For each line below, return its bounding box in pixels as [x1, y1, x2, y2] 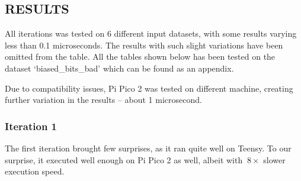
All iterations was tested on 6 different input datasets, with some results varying [5, 27, 297, 40]
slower [263, 153, 286, 166]
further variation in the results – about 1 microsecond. [5, 93, 202, 106]
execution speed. [5, 165, 65, 177]
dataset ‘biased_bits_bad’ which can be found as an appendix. [5, 62, 234, 74]
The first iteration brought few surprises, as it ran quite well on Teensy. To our [5, 141, 292, 154]
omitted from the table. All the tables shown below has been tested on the [5, 50, 276, 63]
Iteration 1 [5, 118, 57, 133]
